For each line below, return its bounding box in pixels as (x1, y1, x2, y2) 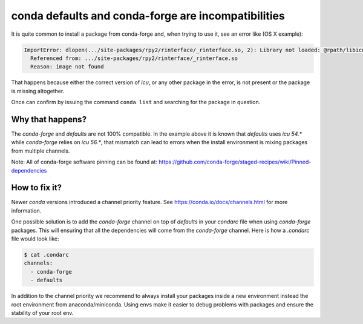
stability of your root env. (11, 309, 74, 316)
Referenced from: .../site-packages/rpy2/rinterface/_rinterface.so (30, 55, 238, 62)
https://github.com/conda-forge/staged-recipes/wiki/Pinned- (158, 158, 312, 166)
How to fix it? (11, 182, 62, 193)
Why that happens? (11, 114, 87, 124)
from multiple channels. (11, 147, 70, 154)
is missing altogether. (11, 87, 65, 94)
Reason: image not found (30, 64, 104, 70)
